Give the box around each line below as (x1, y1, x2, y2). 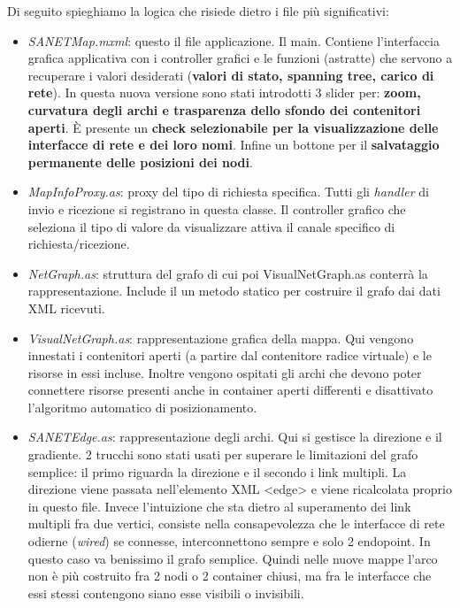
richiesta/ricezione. (27, 235, 130, 253)
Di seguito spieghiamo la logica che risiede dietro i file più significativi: (7, 2, 389, 19)
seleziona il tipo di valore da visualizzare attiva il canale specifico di (27, 217, 395, 235)
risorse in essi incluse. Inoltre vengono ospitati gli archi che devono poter (27, 363, 422, 381)
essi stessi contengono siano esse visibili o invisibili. (27, 583, 304, 602)
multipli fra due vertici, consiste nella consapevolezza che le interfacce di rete (27, 514, 445, 533)
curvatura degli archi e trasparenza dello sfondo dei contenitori (27, 100, 421, 119)
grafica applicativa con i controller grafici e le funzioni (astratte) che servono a (27, 49, 453, 67)
